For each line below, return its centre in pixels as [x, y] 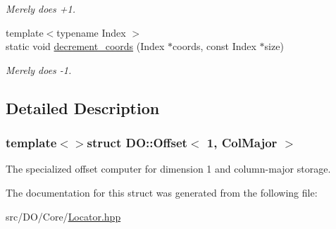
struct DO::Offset [137, 143]
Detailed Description [83, 107]
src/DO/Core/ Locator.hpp [63, 216]
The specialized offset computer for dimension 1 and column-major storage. [168, 169]
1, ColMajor [242, 143]
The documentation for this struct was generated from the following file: [162, 192]
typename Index [91, 32]
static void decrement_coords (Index [85, 46]
